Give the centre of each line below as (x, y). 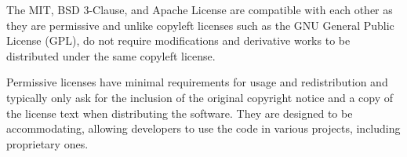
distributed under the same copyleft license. (111, 55)
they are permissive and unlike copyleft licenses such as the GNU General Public (200, 25)
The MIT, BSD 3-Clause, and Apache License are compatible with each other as (200, 9)
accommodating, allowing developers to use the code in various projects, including (203, 128)
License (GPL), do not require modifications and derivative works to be (178, 40)
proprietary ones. (47, 143)
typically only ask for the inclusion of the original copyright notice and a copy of (200, 97)
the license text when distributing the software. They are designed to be (180, 113)
